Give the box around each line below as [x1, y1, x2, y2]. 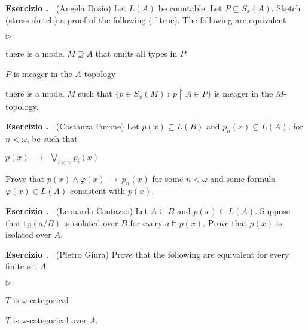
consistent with [69, 184, 126, 197]
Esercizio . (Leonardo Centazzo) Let [5, 205, 148, 217]
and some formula [210, 172, 276, 184]
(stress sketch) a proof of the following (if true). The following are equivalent [5, 13, 286, 26]
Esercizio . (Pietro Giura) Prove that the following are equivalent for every [5, 248, 289, 260]
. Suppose [255, 205, 290, 217]
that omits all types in [95, 47, 178, 60]
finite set [5, 260, 37, 272]
